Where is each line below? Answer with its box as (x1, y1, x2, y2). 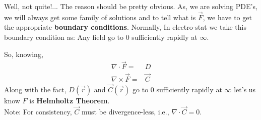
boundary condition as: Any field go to (4, 32, 123, 42)
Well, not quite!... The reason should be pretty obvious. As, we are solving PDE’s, (4, 1, 257, 11)
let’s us (234, 84, 256, 94)
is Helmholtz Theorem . (29, 95, 110, 105)
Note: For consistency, (4, 106, 72, 116)
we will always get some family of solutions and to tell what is (4, 12, 196, 22)
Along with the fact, (4, 84, 67, 94)
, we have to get (203, 12, 252, 22)
